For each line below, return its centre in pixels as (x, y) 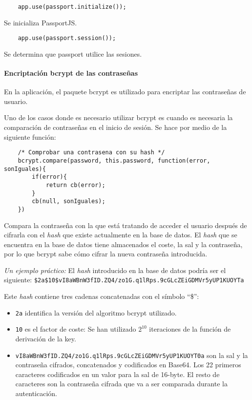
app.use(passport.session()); (67, 38)
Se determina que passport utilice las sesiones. (73, 53)
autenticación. (36, 393)
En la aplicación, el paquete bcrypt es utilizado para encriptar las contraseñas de (125, 92)
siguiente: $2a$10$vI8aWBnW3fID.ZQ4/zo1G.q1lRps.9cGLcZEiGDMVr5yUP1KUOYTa (124, 280)
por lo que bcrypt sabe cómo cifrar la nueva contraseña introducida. (106, 254)
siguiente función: (30, 137)
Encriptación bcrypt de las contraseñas (71, 73)
